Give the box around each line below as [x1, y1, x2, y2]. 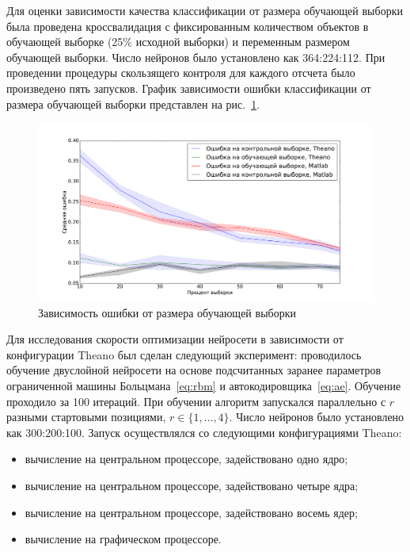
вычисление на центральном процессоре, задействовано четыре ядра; [25, 477, 359, 493]
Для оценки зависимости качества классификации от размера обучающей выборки [6, 2, 403, 18]
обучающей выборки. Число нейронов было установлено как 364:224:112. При [6, 48, 385, 65]
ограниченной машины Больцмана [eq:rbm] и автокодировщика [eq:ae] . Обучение [6, 377, 401, 393]
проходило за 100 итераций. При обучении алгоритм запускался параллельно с [6, 393, 386, 409]
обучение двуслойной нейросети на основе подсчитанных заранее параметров [6, 362, 382, 378]
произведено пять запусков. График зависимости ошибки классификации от [6, 79, 371, 96]
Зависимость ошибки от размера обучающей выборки [38, 304, 296, 320]
